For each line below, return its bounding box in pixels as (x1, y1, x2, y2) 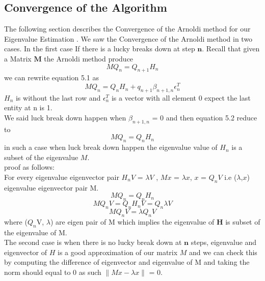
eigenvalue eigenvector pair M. (4, 182, 99, 193)
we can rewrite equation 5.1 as (4, 72, 99, 83)
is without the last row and (15, 92, 101, 103)
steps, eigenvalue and (191, 237, 257, 247)
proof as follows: (4, 162, 55, 172)
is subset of (225, 216, 260, 227)
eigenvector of (4, 246, 47, 257)
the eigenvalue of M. (4, 227, 67, 237)
